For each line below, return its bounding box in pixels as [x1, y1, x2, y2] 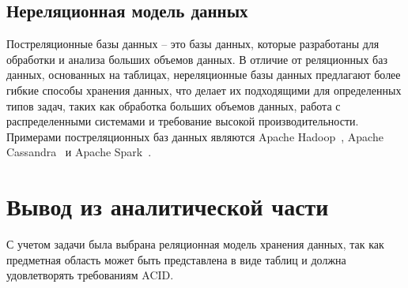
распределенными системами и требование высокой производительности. [6, 113, 359, 129]
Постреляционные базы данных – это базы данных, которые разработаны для [6, 36, 380, 52]
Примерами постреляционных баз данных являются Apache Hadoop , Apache [6, 128, 383, 144]
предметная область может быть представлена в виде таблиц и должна [6, 251, 346, 267]
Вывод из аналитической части [6, 190, 329, 223]
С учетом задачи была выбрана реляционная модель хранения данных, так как [6, 236, 384, 252]
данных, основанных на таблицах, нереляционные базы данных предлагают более [6, 66, 401, 83]
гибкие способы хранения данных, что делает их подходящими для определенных [6, 81, 402, 98]
